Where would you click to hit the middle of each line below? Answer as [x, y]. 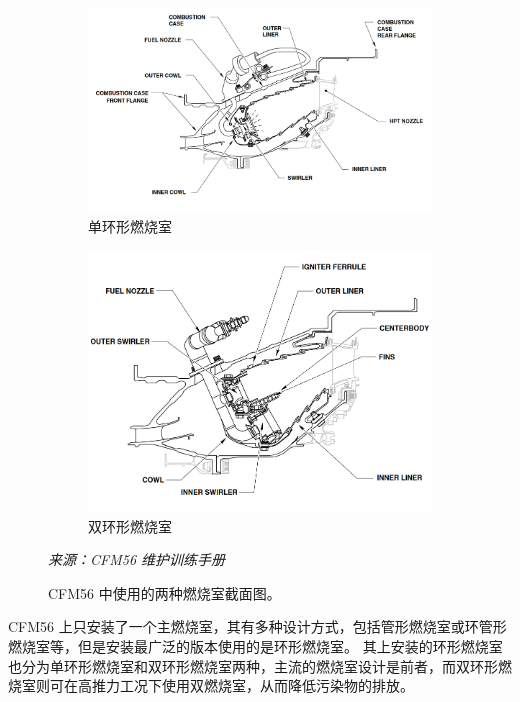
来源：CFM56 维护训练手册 [137, 559]
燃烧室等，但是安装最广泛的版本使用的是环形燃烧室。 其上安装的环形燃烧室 [255, 645]
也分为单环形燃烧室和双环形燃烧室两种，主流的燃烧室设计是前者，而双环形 [253, 665]
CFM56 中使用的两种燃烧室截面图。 [164, 592]
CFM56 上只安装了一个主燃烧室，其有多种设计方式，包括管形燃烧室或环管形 [257, 626]
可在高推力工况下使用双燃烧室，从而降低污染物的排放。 [231, 685]
